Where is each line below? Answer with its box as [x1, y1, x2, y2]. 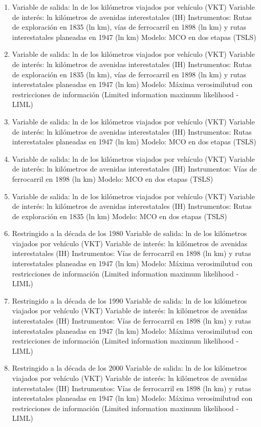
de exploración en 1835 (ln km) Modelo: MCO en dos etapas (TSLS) [12, 210, 227, 221]
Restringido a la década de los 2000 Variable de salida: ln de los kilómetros [12, 362, 247, 373]
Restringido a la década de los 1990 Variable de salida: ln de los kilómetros [12, 295, 247, 306]
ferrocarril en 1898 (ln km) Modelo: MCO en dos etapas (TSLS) [12, 173, 213, 184]
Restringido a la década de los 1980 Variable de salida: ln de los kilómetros [12, 228, 247, 239]
